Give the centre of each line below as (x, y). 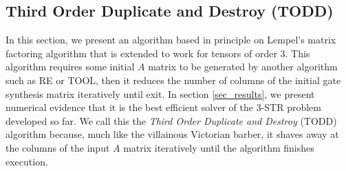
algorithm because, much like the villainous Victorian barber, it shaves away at (172, 134)
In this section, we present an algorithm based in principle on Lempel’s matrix (171, 40)
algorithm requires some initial (70, 67)
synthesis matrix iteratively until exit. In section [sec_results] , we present (160, 93)
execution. (27, 161)
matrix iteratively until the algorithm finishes (219, 147)
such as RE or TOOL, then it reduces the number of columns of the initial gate (173, 80)
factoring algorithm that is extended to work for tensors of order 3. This (158, 53)
